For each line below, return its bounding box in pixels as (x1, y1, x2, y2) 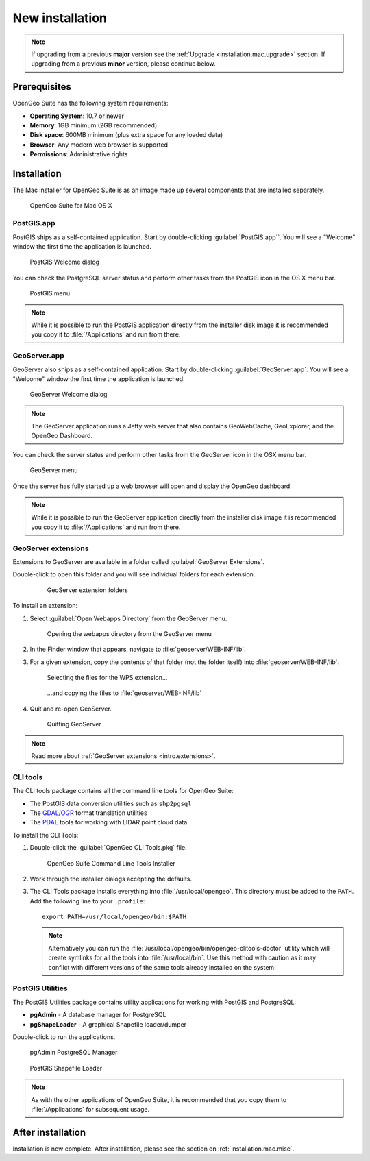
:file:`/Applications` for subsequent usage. (31, 1105, 150, 1113)
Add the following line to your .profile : (29, 896, 145, 905)
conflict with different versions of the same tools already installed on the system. (48, 963, 277, 971)
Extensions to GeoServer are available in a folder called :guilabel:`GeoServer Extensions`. (12, 557, 265, 565)
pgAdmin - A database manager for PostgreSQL (29, 1011, 166, 1019)
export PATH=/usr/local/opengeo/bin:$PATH (42, 913, 187, 921)
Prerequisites (12, 81, 71, 93)
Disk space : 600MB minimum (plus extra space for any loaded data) (29, 131, 223, 139)
